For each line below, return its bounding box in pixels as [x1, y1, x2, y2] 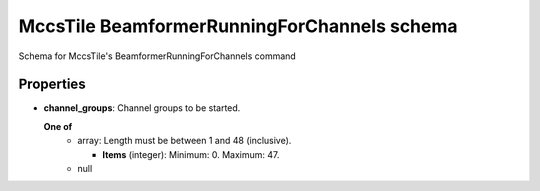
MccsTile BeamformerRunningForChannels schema [18, 15, 459, 37]
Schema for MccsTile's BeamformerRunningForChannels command [18, 50, 297, 62]
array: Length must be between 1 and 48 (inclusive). [77, 135, 292, 147]
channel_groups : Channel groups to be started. [43, 102, 241, 114]
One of [43, 120, 73, 132]
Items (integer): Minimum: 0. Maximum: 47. [102, 148, 280, 160]
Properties [18, 76, 86, 93]
